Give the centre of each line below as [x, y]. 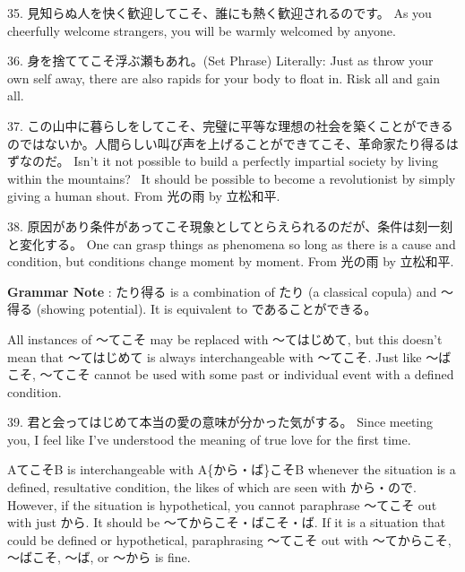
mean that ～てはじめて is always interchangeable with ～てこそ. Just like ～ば [229, 356]
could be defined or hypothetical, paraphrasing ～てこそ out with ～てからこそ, [229, 539]
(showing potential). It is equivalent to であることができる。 [207, 309]
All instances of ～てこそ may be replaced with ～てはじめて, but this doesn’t [225, 338]
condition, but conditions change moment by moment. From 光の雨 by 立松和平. [231, 261]
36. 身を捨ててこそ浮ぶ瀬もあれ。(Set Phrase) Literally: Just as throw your [220, 61]
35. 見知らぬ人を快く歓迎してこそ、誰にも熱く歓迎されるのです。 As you [220, 13]
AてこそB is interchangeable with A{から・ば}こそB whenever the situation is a [232, 469]
